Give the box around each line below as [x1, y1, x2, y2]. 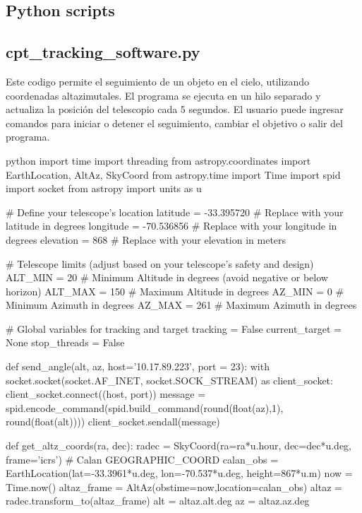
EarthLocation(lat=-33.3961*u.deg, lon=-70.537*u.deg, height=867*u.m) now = [6, 466, 353, 480]
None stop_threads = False [6, 335, 125, 350]
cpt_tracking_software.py [6, 41, 200, 63]
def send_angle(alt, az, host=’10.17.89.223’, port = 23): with [6, 359, 270, 374]
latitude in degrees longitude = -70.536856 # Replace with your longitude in [6, 218, 337, 233]
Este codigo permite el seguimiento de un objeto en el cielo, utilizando [6, 73, 310, 88]
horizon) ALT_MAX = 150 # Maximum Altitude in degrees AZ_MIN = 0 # [6, 283, 344, 298]
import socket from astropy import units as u [6, 181, 202, 196]
